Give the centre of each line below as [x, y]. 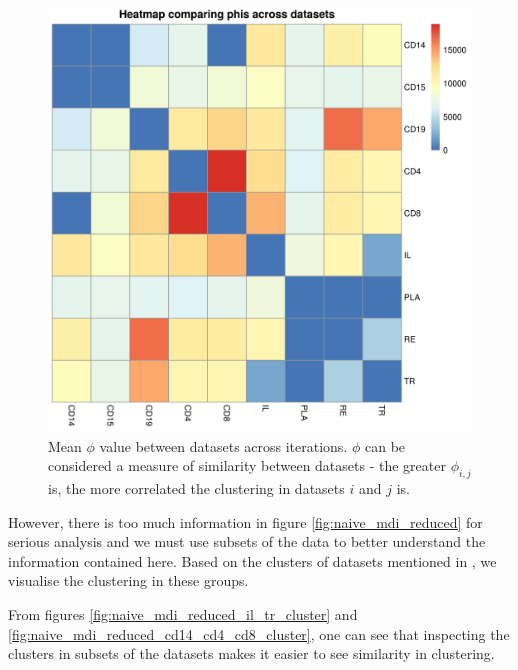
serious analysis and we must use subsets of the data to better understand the [247, 541]
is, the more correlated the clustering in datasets [196, 487]
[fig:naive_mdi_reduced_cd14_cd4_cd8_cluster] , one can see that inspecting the [259, 633]
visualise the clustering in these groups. [128, 580]
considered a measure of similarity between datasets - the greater [247, 465]
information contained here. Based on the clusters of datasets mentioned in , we [252, 560]
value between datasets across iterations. [223, 445]
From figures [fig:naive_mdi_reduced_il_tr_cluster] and [183, 613]
